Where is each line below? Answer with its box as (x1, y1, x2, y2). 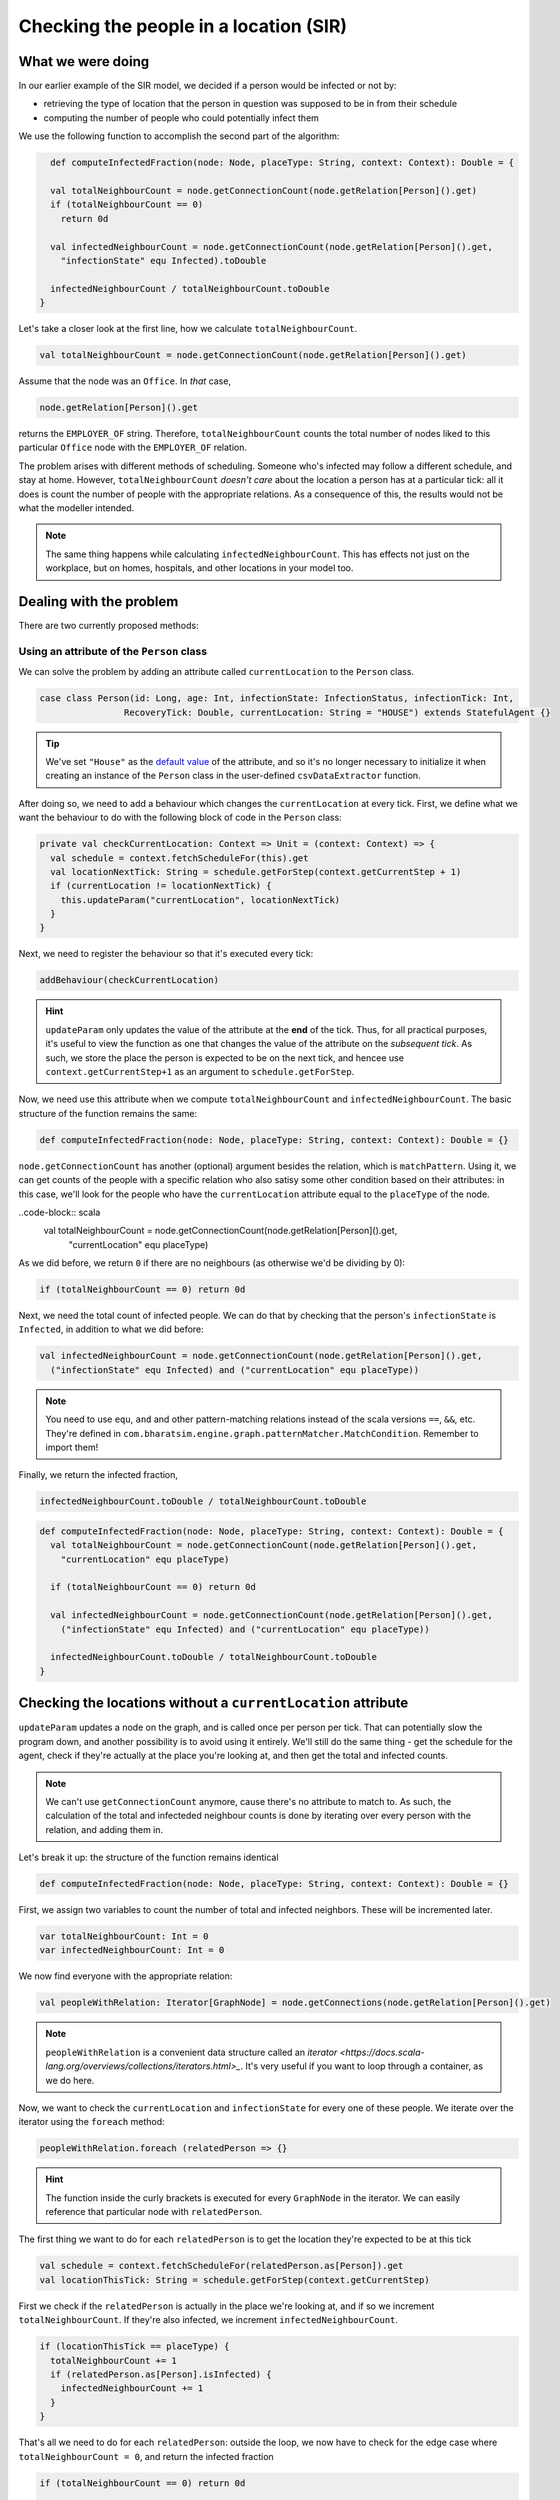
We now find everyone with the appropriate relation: (18, 1970, 233, 1982)
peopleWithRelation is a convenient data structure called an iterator (45, 2046, 338, 2058)
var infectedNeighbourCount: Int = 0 (39, 1945, 225, 1956)
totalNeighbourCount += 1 (50, 2355, 177, 2366)
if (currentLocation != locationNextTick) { (50, 880, 272, 892)
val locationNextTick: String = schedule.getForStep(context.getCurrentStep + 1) (50, 866, 462, 877)
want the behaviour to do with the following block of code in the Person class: (18, 811, 342, 824)
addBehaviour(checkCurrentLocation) (39, 975, 220, 986)
